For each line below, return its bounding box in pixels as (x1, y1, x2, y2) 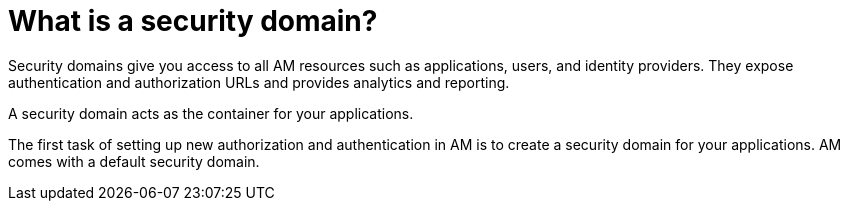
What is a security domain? (8, 4, 378, 38)
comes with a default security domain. (8, 152, 260, 170)
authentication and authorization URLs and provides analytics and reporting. (8, 73, 510, 91)
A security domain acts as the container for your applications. (8, 104, 414, 122)
